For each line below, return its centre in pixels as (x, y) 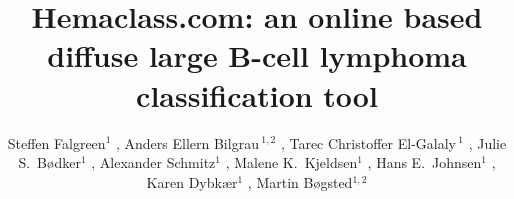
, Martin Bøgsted (300, 181)
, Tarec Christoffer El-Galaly (368, 142)
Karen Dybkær (192, 181)
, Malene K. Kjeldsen (291, 162)
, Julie (487, 142)
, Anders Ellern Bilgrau (187, 142)
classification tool (257, 94)
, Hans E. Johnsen (424, 162)
